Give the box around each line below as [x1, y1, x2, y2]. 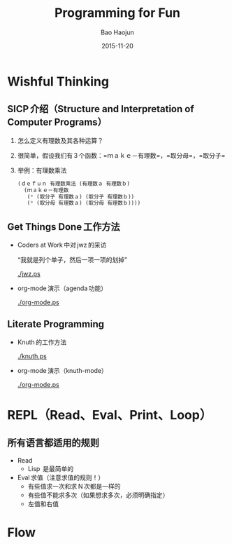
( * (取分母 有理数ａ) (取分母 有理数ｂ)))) [27, 200, 141, 207]
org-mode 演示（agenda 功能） [17, 284, 108, 292]
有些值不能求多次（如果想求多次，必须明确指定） [27, 491, 169, 499]
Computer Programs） [7, 116, 107, 128]
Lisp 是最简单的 [27, 464, 74, 472]
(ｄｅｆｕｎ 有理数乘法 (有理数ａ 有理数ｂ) [17, 180, 131, 187]
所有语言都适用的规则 [7, 437, 99, 449]
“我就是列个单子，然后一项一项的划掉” [17, 256, 128, 264]
